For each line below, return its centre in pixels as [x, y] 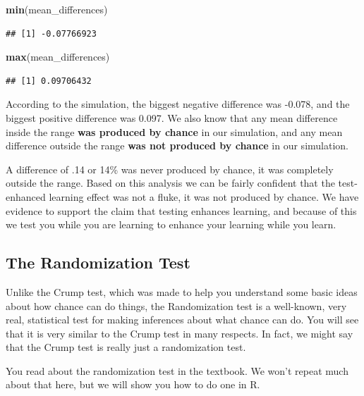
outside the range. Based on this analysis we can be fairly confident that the [170, 183]
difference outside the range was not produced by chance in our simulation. [177, 146]
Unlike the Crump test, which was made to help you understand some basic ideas [182, 291]
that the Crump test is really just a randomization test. [126, 347]
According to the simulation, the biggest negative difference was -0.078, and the [178, 104]
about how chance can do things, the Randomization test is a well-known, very [176, 305]
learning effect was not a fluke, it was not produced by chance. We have [204, 196]
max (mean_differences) [58, 57]
